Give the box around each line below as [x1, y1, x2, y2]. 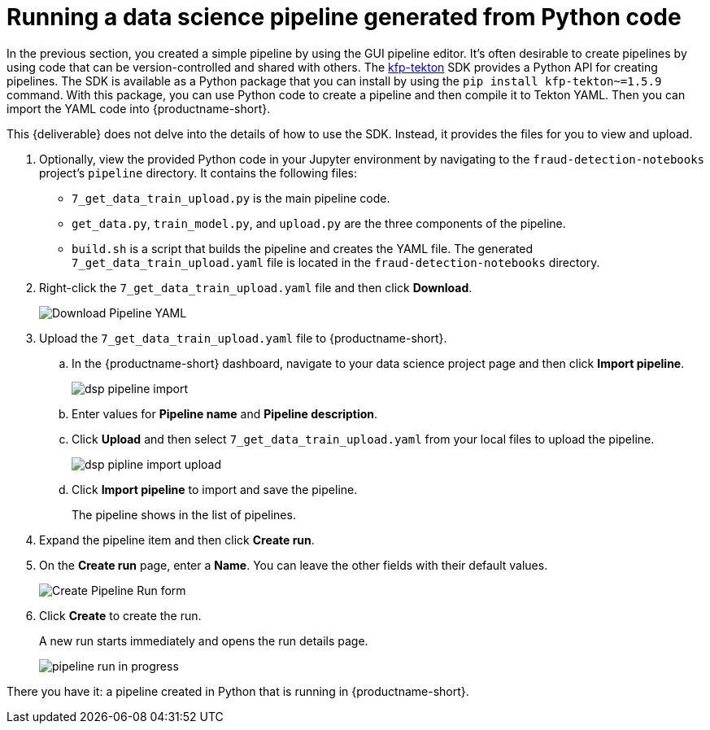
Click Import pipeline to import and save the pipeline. [72, 482, 358, 496]
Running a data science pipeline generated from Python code [7, 3, 682, 31]
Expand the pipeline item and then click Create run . [39, 532, 315, 547]
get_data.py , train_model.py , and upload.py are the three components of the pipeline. [72, 216, 566, 230]
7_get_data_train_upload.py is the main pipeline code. [72, 190, 390, 205]
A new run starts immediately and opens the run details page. [39, 633, 368, 648]
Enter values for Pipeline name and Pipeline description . [72, 406, 378, 421]
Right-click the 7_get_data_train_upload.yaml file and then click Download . [39, 280, 473, 295]
